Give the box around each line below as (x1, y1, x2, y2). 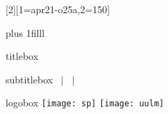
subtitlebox (6, 72, 53, 86)
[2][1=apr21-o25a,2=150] (6, 2, 110, 16)
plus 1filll (6, 25, 45, 40)
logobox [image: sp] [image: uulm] (6, 95, 165, 110)
